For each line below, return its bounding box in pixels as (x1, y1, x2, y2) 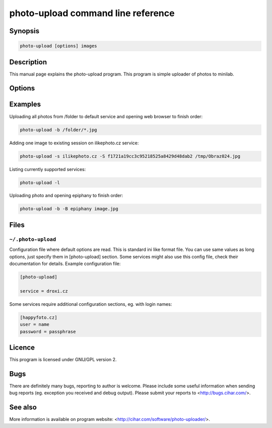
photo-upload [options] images (20, 43, 98, 49)
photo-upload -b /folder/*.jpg (20, 127, 98, 133)
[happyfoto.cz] (20, 314, 57, 320)
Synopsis (9, 27, 40, 35)
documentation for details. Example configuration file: (9, 261, 121, 267)
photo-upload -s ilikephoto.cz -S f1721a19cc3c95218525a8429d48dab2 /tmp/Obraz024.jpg (20, 153, 241, 159)
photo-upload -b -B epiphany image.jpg (20, 206, 118, 212)
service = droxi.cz (20, 288, 68, 294)
